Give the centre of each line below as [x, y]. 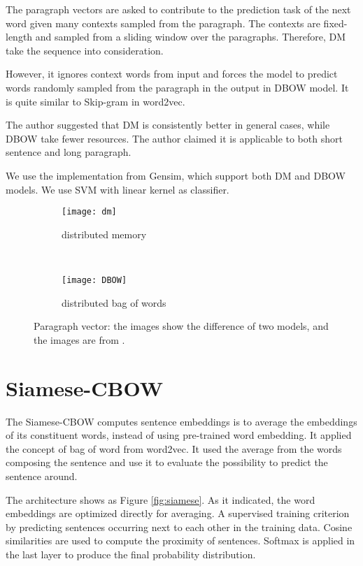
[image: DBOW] [94, 280]
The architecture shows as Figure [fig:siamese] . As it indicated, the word [161, 499]
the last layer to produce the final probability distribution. [131, 554]
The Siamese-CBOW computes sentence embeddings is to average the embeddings [181, 421]
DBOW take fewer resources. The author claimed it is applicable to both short [174, 138]
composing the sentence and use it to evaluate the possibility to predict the [167, 462]
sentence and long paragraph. [69, 152]
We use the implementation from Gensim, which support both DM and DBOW [176, 175]
